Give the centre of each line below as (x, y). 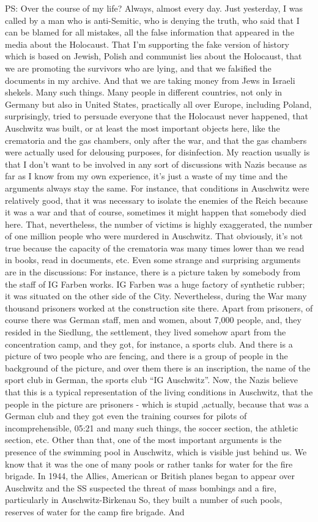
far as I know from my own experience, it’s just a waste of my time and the (146, 176)
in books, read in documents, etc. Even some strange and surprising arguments (153, 260)
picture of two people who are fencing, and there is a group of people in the (146, 356)
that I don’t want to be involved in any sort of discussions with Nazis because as (156, 164)
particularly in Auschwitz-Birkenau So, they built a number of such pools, (144, 500)
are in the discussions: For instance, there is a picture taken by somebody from (153, 272)
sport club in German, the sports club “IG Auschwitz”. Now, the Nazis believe (151, 380)
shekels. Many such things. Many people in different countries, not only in (144, 92)
